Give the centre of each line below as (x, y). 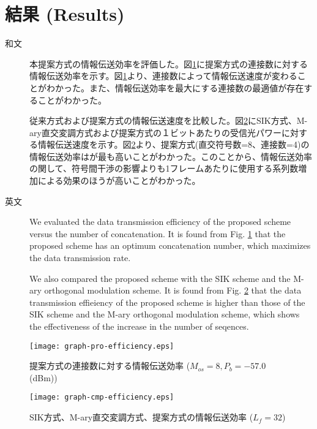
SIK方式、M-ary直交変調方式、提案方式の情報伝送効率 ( (141, 417)
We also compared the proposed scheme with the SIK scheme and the (160, 278)
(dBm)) (43, 377)
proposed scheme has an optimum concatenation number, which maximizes (170, 245)
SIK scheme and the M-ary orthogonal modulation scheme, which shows (165, 314)
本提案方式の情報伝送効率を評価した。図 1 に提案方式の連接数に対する (169, 63)
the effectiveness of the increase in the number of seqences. (139, 326)
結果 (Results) (65, 14)
